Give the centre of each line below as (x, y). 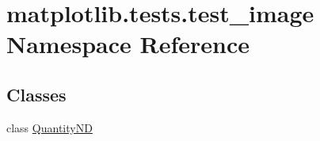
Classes (36, 94)
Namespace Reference (128, 44)
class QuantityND (50, 127)
